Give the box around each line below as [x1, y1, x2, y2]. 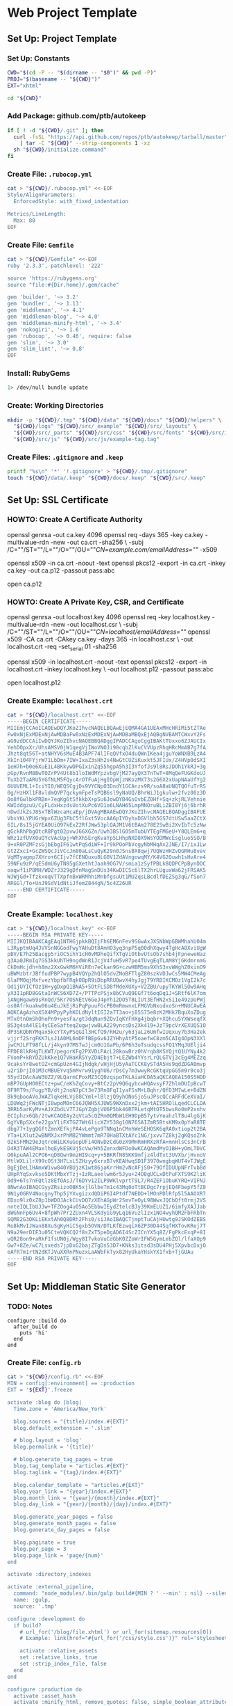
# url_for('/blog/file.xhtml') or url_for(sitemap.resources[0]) [19, 1628, 213, 1636]
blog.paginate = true [13, 1539, 76, 1546]
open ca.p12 [7, 580, 42, 588]
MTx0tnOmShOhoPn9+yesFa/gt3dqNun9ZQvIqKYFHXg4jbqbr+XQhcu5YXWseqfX [7, 1016, 207, 1023]
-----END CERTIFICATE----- [7, 886, 85, 893]
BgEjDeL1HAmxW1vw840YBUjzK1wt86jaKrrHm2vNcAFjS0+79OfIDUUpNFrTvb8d [7, 1164, 207, 1172]
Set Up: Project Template [7, 33, 117, 45]
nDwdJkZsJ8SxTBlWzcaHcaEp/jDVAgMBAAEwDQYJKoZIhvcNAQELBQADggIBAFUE [7, 808, 207, 815]
